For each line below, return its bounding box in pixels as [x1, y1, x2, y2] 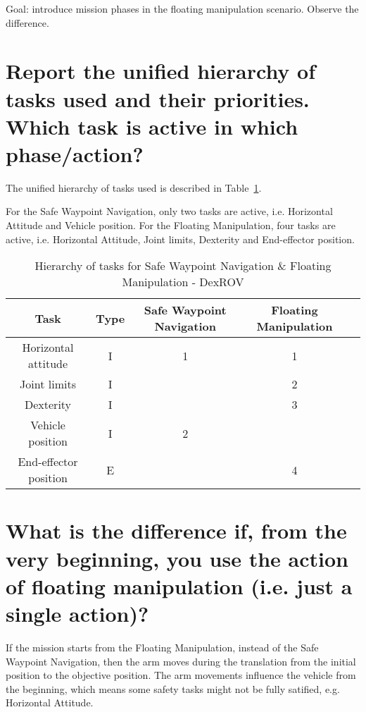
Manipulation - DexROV [122, 274, 244, 290]
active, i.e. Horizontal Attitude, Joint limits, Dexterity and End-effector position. [6, 231, 355, 246]
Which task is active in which [6, 111, 298, 140]
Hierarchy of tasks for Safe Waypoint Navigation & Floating [34, 257, 332, 274]
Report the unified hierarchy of [6, 56, 316, 85]
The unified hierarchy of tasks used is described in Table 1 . [6, 180, 262, 195]
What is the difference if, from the [6, 516, 347, 545]
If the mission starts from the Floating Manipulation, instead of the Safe [6, 639, 319, 654]
